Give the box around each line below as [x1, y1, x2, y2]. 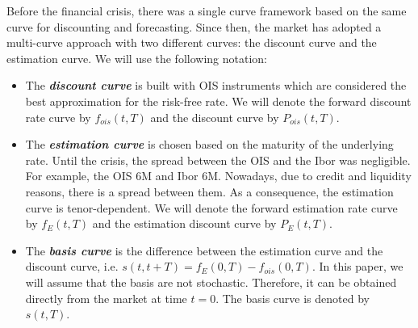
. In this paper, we [311, 258, 403, 275]
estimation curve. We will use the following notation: [6, 49, 267, 66]
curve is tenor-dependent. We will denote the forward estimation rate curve [25, 199, 398, 216]
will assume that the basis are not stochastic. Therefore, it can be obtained [25, 273, 397, 290]
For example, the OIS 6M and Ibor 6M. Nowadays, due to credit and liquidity [25, 167, 412, 184]
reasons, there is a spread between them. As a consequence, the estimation [25, 183, 394, 200]
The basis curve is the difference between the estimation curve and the [25, 242, 383, 259]
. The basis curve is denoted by [215, 289, 370, 306]
